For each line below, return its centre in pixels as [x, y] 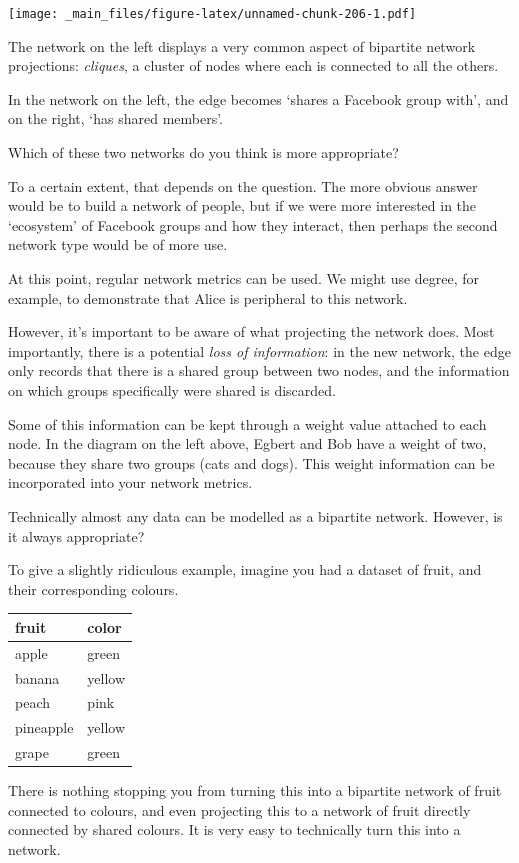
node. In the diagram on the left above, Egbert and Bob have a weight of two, [247, 443]
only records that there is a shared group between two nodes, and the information [259, 370]
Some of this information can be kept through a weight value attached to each [247, 423]
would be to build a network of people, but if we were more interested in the [242, 205]
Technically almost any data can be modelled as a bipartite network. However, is [255, 515]
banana [37, 677]
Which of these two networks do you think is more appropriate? [203, 152]
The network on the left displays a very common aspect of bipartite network [242, 45]
